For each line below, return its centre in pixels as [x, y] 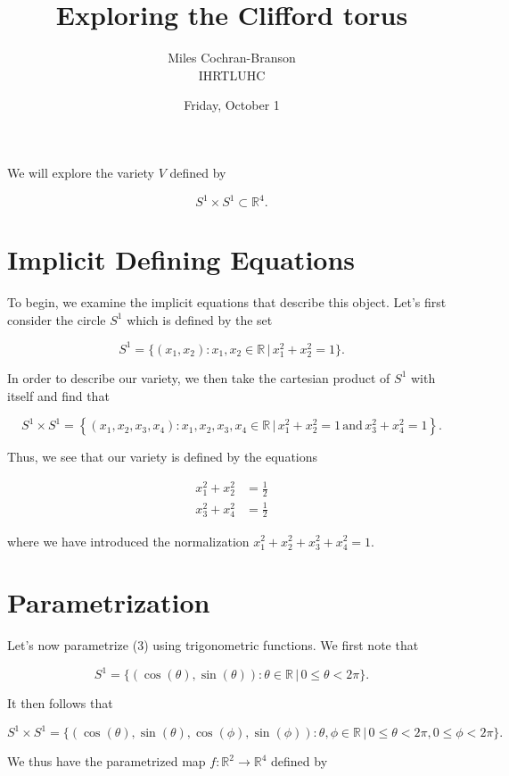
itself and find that [58, 395]
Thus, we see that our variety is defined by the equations [163, 457]
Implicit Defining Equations [181, 259]
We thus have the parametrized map [107, 761]
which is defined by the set [200, 319]
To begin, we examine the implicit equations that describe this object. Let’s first [227, 302]
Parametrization [109, 602]
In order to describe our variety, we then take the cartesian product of [199, 377]
